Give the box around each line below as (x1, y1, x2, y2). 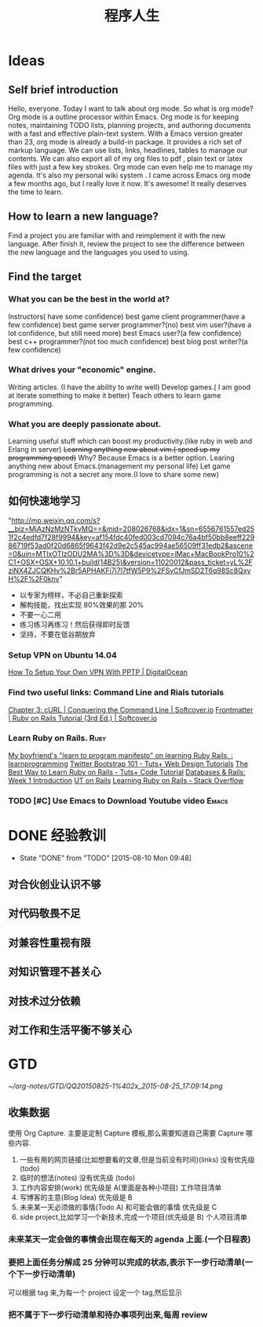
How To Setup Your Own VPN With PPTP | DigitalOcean (8, 668, 188, 677)
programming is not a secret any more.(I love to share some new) (8, 470, 220, 479)
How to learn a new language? (8, 210, 159, 224)
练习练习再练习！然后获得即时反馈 (19, 619, 130, 629)
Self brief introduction (8, 83, 119, 97)
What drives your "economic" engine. (8, 364, 156, 375)
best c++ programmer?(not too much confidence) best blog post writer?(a (8, 337, 249, 346)
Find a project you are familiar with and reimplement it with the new (8, 231, 226, 240)
